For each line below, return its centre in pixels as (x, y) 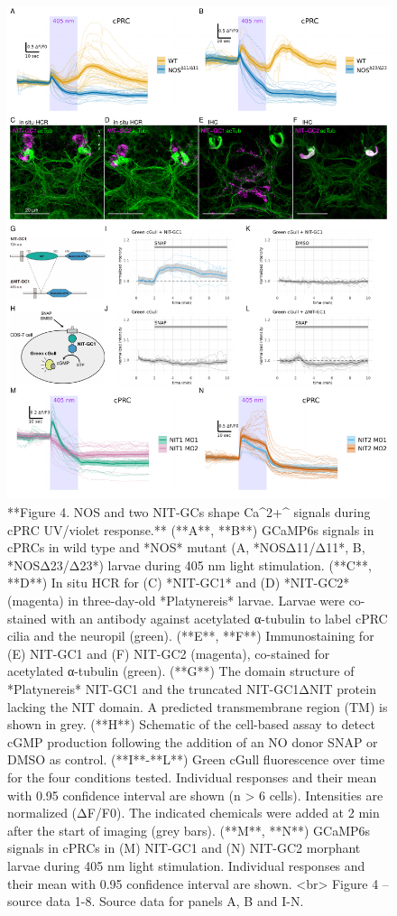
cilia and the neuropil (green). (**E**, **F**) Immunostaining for (191, 636)
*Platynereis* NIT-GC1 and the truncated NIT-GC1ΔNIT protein (192, 688)
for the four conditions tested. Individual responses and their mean (192, 777)
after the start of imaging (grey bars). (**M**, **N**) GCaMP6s (189, 830)
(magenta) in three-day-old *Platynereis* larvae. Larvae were (176, 600)
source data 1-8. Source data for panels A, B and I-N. (156, 901)
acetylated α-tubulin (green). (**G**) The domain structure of (181, 671)
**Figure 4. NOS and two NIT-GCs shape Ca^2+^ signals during (189, 512)
